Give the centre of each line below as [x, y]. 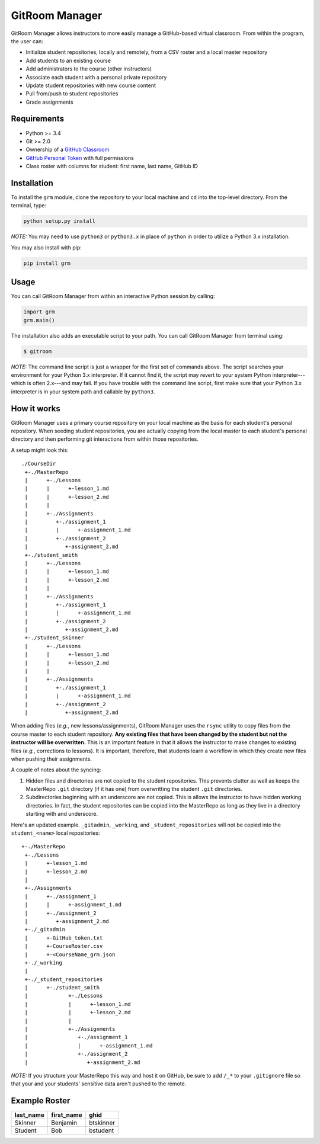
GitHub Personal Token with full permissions [80, 158]
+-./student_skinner [54, 638]
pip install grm [47, 263]
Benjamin [64, 1123]
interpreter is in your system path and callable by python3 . [83, 392]
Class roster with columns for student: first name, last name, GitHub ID [112, 166]
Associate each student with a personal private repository [96, 77]
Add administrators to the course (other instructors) [89, 69]
